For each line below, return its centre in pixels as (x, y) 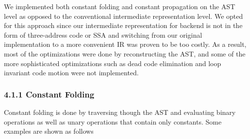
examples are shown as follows (49, 131)
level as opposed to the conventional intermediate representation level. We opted (124, 16)
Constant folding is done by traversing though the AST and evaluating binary (120, 112)
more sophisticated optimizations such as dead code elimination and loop (113, 63)
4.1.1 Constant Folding (49, 94)
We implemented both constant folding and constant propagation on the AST (120, 6)
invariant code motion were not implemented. (71, 73)
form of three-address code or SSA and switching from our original (103, 35)
